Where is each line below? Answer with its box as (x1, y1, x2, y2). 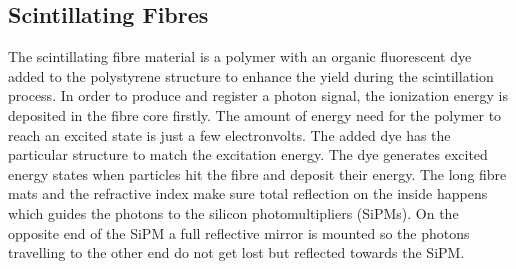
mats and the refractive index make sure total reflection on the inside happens (8, 183, 488, 204)
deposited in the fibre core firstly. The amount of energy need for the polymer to (8, 104, 502, 125)
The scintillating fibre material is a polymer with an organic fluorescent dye (8, 46, 472, 67)
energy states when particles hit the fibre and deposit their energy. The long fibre (8, 163, 507, 184)
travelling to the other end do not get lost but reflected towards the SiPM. (8, 242, 465, 263)
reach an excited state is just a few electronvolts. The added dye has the (8, 124, 451, 145)
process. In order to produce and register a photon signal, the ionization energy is (8, 85, 509, 106)
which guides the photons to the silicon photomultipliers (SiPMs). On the (8, 202, 459, 223)
